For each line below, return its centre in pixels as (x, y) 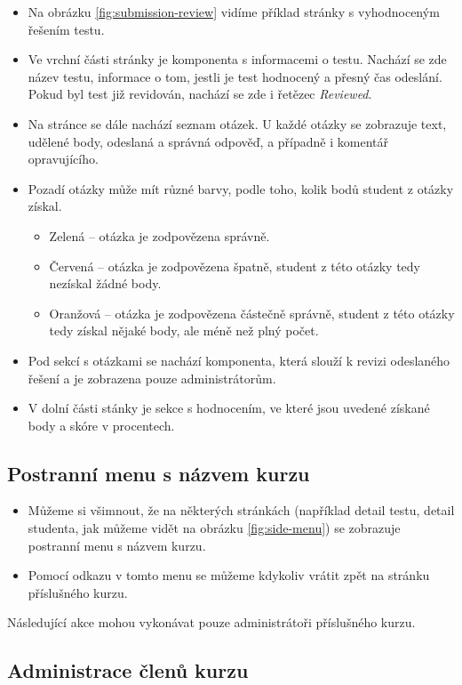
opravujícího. (63, 159)
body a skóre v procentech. (101, 425)
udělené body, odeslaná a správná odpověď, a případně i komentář (208, 141)
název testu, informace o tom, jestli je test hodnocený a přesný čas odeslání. (235, 76)
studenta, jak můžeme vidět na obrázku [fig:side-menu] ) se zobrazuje (214, 528)
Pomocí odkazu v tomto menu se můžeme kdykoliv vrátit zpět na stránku (229, 575)
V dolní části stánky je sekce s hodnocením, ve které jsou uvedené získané (229, 408)
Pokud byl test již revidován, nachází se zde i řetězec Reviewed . (200, 94)
